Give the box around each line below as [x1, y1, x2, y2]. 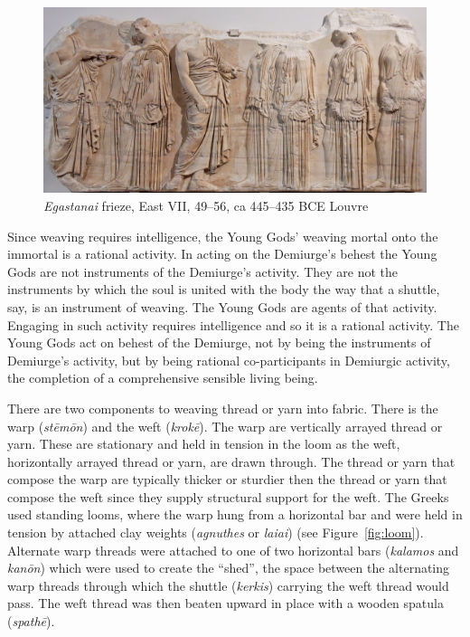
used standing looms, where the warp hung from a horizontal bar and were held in [7, 505, 463, 524]
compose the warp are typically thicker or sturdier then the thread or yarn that [7, 470, 447, 489]
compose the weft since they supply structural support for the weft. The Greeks [7, 487, 449, 506]
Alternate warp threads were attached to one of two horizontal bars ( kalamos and [7, 540, 459, 559]
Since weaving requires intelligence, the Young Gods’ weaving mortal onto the [7, 226, 438, 245]
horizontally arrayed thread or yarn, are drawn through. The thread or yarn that [7, 452, 456, 471]
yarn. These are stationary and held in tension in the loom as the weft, [7, 434, 400, 453]
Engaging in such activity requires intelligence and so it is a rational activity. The [7, 315, 459, 334]
